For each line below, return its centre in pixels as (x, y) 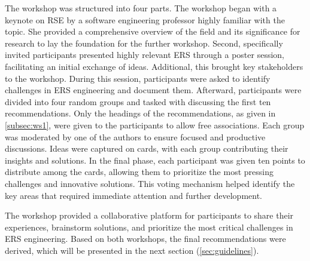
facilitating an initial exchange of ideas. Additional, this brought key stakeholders (154, 66)
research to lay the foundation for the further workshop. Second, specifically (144, 43)
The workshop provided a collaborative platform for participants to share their (149, 215)
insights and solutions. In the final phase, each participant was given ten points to (155, 160)
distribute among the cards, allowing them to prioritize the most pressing (139, 172)
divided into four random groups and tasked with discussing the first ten (138, 101)
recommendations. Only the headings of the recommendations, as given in (140, 113)
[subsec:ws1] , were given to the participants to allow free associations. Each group (155, 125)
